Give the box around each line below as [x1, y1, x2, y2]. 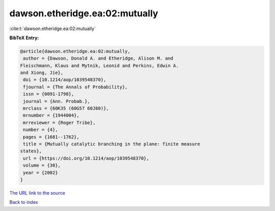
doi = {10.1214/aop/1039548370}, [23, 77, 106, 83]
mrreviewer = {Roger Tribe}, [23, 120, 96, 125]
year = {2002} [23, 170, 58, 175]
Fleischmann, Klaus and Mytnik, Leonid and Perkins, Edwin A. [20, 63, 179, 68]
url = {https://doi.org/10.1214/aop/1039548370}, [23, 155, 150, 161]
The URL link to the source [9, 190, 66, 196]
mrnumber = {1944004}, [23, 113, 80, 118]
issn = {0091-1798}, [23, 91, 74, 97]
